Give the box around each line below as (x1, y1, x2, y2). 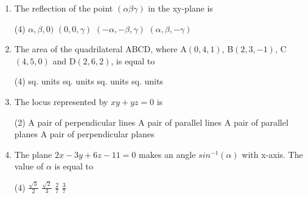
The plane (14, 148, 52, 160)
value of (14, 160, 44, 172)
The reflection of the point (14, 2, 113, 14)
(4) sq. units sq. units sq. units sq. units (14, 75, 163, 87)
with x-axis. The (242, 148, 303, 160)
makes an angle (139, 148, 196, 160)
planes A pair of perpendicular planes (14, 128, 155, 140)
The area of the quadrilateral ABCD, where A (14, 43, 187, 55)
